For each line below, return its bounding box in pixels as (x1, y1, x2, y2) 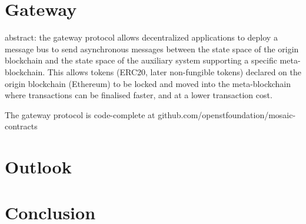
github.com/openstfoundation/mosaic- (158, 108, 296, 121)
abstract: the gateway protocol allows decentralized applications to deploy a (5, 31, 278, 44)
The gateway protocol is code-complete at (5, 108, 155, 121)
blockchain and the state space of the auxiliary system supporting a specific (5, 54, 277, 66)
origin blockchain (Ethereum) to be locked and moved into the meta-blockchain (5, 77, 291, 89)
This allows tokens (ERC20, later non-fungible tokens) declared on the (47, 65, 301, 78)
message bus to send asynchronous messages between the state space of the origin (5, 42, 299, 55)
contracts (5, 120, 38, 132)
